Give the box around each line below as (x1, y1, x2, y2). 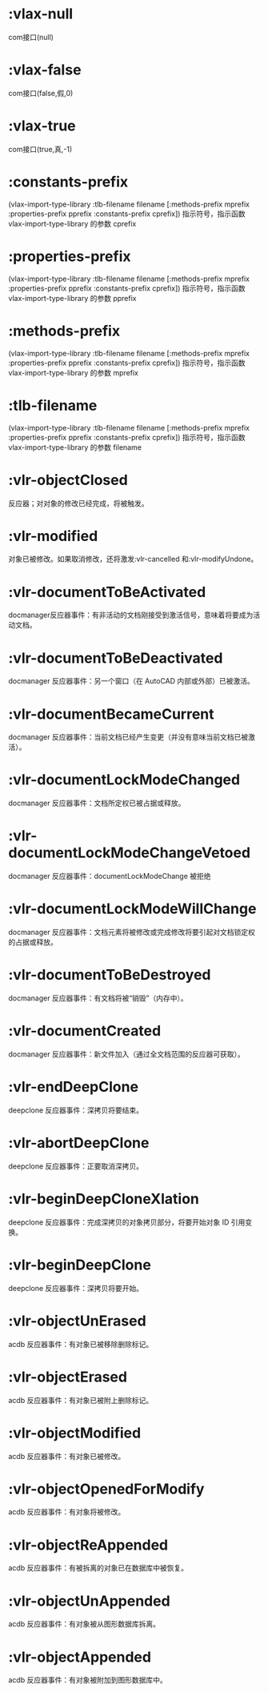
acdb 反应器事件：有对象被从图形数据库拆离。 (8, 1619, 160, 1629)
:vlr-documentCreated (8, 1022, 162, 1040)
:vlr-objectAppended (8, 1648, 152, 1666)
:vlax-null (8, 5, 74, 23)
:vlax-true (8, 117, 76, 135)
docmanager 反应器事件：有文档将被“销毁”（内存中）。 (8, 993, 188, 1003)
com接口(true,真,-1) (8, 144, 73, 154)
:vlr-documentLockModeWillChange (8, 900, 257, 918)
